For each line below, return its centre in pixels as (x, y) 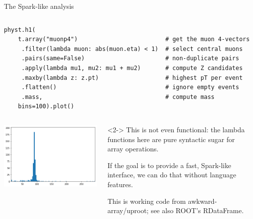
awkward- (202, 201)
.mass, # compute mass (118, 97)
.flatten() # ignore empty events (130, 87)
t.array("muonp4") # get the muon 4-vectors (134, 39)
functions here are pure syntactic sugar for (171, 139)
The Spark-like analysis (39, 6)
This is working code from (147, 201)
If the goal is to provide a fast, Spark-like (169, 165)
